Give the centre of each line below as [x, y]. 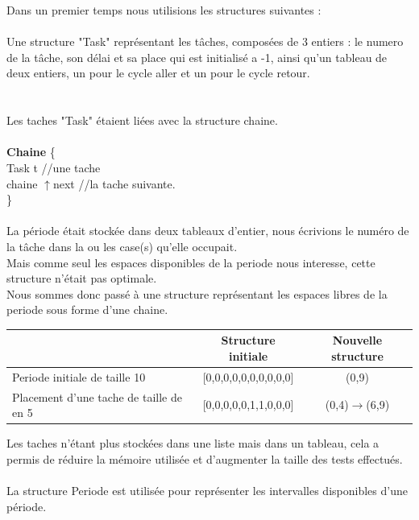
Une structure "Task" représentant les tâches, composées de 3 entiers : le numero [205, 41]
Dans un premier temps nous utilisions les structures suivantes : [164, 10]
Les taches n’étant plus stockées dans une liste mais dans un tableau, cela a [193, 443]
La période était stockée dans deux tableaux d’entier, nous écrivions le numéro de [208, 231]
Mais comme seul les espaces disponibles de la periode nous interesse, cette [191, 262]
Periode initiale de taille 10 [79, 376]
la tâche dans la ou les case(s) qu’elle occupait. [122, 246]
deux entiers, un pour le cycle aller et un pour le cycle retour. [158, 73]
